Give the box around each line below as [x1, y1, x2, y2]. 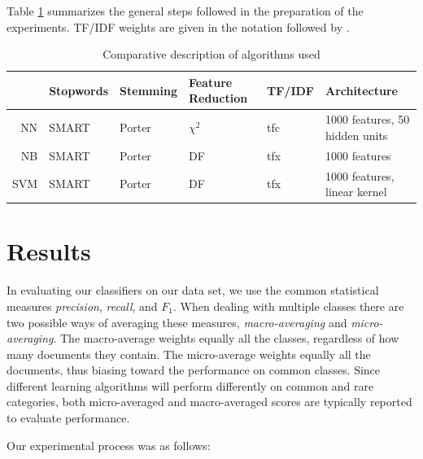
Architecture [325, 81, 398, 98]
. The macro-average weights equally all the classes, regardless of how [53, 330, 399, 347]
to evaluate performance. [7, 409, 130, 426]
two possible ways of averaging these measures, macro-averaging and [7, 313, 347, 330]
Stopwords [49, 81, 109, 98]
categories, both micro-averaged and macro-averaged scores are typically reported [7, 393, 412, 410]
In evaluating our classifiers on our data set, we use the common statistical [7, 282, 379, 299]
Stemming [120, 81, 177, 98]
